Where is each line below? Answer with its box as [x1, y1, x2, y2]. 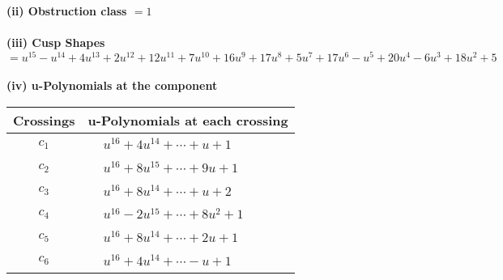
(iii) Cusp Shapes [6, 34, 105, 51]
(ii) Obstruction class [6, 2, 127, 19]
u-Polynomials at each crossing [87, 111, 288, 130]
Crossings [13, 111, 75, 130]
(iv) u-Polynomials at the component [6, 77, 218, 94]
